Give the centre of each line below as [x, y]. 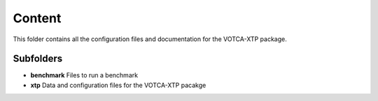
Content [37, 18]
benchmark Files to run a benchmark [84, 75]
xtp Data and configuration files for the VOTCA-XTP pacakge [118, 85]
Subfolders [38, 59]
